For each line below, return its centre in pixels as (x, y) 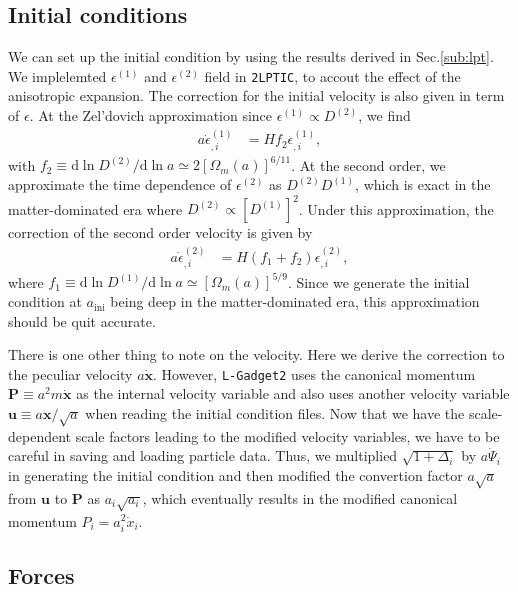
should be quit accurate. (82, 320)
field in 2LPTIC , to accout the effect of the (332, 75)
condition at (45, 301)
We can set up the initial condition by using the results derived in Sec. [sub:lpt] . (251, 56)
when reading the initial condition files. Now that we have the (275, 413)
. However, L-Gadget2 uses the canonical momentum (314, 373)
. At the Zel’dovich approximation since (151, 115)
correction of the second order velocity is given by (160, 232)
